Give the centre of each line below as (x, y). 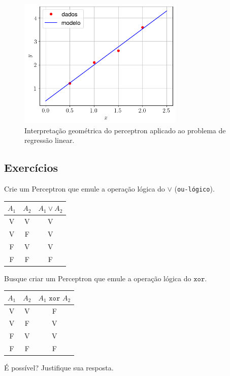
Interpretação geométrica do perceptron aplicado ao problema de (125, 130)
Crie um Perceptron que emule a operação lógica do (85, 188)
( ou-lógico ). (194, 188)
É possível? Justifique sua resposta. (59, 368)
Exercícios (31, 167)
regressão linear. (50, 140)
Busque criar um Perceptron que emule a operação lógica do (98, 278)
